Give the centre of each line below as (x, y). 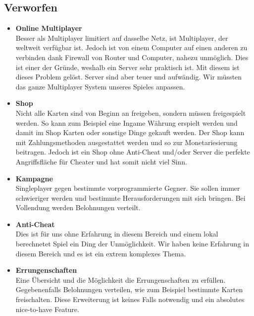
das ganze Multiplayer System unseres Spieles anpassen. (100, 86)
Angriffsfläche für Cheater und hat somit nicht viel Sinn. (101, 161)
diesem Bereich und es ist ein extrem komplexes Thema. (101, 253)
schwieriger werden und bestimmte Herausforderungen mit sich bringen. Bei (130, 197)
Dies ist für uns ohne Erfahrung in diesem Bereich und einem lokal (117, 234)
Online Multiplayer (49, 28)
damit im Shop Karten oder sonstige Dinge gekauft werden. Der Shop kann (130, 132)
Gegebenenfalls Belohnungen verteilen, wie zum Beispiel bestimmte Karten (129, 289)
